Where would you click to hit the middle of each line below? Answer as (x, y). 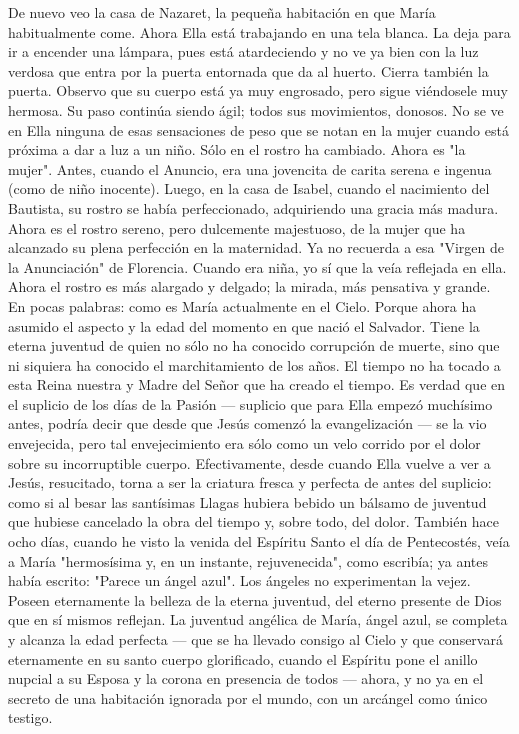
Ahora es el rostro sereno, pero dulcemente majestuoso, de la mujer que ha (237, 227)
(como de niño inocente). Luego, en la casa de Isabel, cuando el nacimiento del (249, 188)
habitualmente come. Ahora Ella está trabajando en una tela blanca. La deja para (259, 31)
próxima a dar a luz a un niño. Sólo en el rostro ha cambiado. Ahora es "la (237, 149)
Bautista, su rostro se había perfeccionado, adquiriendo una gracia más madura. (253, 207)
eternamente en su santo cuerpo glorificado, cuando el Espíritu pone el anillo (243, 658)
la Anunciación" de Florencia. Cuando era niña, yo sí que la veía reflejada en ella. (257, 266)
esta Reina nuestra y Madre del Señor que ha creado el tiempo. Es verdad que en (257, 384)
